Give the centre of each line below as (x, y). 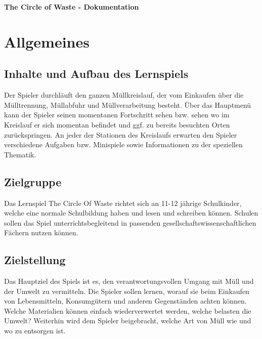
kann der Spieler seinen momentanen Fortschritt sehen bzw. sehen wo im (117, 115)
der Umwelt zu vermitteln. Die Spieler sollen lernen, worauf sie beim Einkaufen (127, 291)
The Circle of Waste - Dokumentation (72, 7)
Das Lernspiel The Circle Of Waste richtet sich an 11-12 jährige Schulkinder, (123, 203)
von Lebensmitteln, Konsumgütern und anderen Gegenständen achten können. (125, 301)
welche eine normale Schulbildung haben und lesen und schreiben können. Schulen (131, 213)
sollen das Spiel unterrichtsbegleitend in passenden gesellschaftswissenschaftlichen (130, 222)
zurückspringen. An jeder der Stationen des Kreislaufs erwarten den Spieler (121, 134)
